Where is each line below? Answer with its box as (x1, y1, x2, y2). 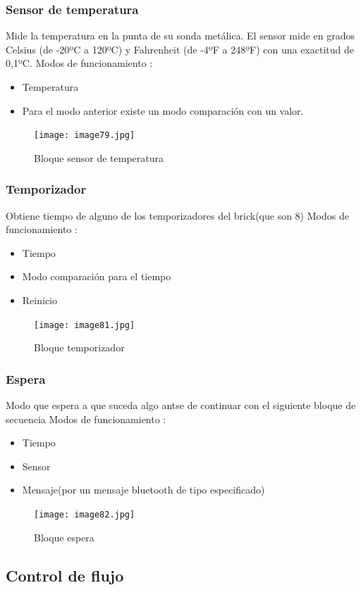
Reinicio (22, 293, 57, 308)
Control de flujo (6, 564, 124, 586)
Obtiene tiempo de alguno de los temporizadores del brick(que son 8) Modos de (6, 208, 349, 222)
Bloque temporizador (34, 340, 125, 355)
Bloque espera (34, 529, 94, 544)
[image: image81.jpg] (34, 320, 135, 330)
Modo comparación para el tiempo (22, 269, 171, 284)
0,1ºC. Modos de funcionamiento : (6, 56, 153, 70)
